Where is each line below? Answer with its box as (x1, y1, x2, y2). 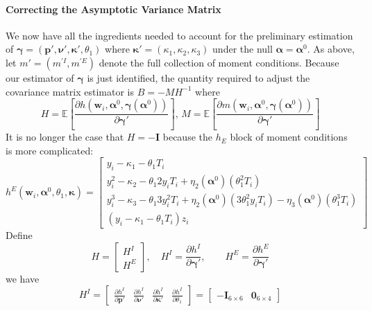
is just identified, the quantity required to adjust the (87, 70, 310, 85)
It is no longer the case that (6, 130, 124, 144)
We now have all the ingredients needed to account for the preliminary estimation (6, 28, 353, 42)
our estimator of (6, 70, 74, 85)
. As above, (307, 42, 355, 56)
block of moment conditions (230, 130, 348, 144)
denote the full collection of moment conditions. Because (99, 55, 339, 69)
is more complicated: (6, 143, 94, 157)
